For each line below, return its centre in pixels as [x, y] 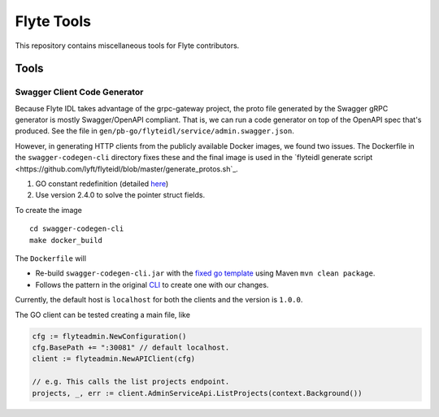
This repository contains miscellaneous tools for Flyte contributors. [127, 46]
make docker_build [66, 240]
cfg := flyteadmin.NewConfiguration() [109, 336]
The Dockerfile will [51, 258]
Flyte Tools [53, 21]
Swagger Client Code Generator [79, 92]
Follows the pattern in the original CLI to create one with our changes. [152, 285]
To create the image [49, 210]
